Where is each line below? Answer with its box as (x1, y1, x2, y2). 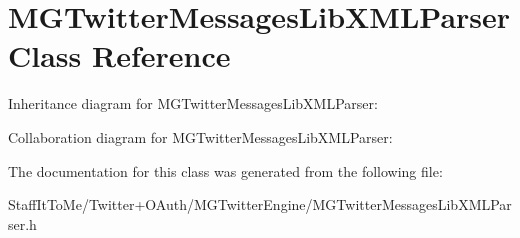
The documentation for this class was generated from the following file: (8, 160, 443, 181)
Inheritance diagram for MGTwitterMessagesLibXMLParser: (8, 93, 378, 114)
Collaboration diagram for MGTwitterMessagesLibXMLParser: (8, 126, 393, 147)
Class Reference (8, 35, 231, 76)
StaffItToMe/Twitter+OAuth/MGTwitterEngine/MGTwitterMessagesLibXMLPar (8, 194, 512, 215)
